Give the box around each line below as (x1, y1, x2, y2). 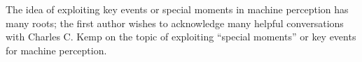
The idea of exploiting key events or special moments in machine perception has (6, 2, 349, 16)
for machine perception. (6, 42, 107, 57)
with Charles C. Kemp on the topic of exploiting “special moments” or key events (6, 29, 356, 44)
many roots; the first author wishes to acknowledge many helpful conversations (6, 15, 344, 30)
